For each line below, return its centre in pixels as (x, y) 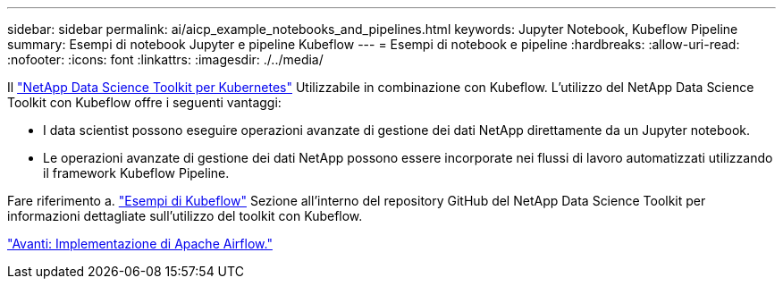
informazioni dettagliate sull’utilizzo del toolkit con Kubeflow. (185, 216)
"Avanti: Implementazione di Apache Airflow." (140, 244)
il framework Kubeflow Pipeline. (136, 173)
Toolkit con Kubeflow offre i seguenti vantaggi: (144, 102)
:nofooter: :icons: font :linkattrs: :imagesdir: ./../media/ (165, 59)
